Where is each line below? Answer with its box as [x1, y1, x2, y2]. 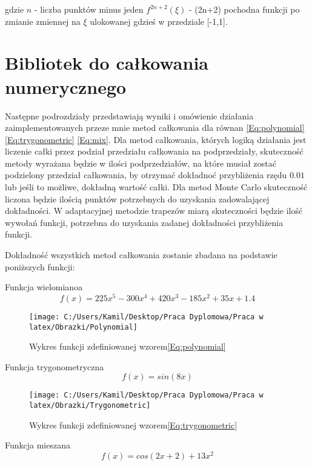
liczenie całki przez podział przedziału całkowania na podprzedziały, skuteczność [5, 145, 304, 158]
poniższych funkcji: [5, 260, 75, 273]
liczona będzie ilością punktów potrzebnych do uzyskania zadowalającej [5, 192, 270, 205]
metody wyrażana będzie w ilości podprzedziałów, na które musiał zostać [5, 156, 276, 169]
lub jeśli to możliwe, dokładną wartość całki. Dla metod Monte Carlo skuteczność [5, 181, 308, 193]
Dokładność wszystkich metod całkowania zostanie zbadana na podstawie [5, 248, 277, 261]
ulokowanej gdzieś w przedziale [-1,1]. [90, 15, 228, 27]
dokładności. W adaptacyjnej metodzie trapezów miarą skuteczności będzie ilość [5, 204, 303, 217]
